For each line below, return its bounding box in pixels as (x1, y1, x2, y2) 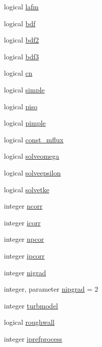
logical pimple (4, 118, 46, 128)
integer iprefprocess (4, 333, 63, 344)
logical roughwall (4, 317, 55, 327)
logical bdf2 (4, 35, 39, 45)
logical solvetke (4, 184, 49, 194)
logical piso (4, 101, 37, 111)
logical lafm (4, 1, 39, 11)
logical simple (4, 84, 45, 94)
